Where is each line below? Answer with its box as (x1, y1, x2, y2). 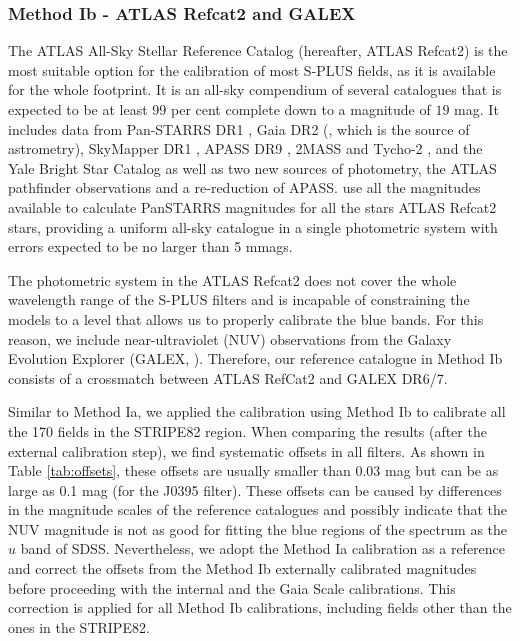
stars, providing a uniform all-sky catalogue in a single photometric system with (8, 216, 498, 237)
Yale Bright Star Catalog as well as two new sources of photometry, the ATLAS (8, 157, 497, 178)
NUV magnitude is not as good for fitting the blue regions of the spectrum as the (8, 518, 508, 539)
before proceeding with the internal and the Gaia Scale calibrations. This (8, 577, 456, 598)
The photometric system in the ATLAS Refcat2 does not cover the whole (8, 269, 457, 290)
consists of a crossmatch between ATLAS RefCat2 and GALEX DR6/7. (8, 367, 448, 388)
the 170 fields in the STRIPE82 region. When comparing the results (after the (8, 420, 487, 441)
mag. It (454, 99, 499, 119)
